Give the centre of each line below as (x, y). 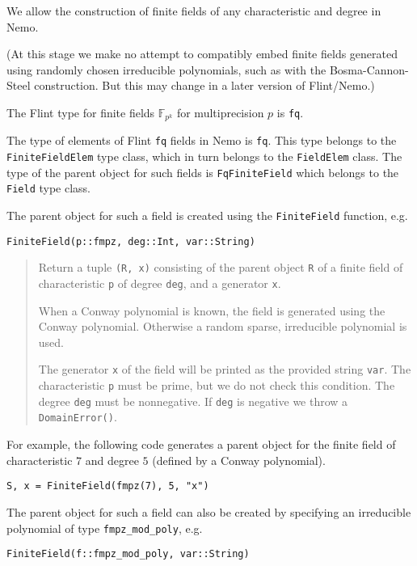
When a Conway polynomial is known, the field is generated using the (212, 310)
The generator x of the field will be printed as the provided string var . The (225, 369)
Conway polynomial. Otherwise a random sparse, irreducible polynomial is (223, 326)
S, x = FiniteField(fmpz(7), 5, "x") (108, 486)
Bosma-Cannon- (369, 69)
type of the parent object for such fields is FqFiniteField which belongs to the (203, 172)
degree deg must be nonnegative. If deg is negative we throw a (193, 401)
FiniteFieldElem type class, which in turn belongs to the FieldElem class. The (204, 156)
